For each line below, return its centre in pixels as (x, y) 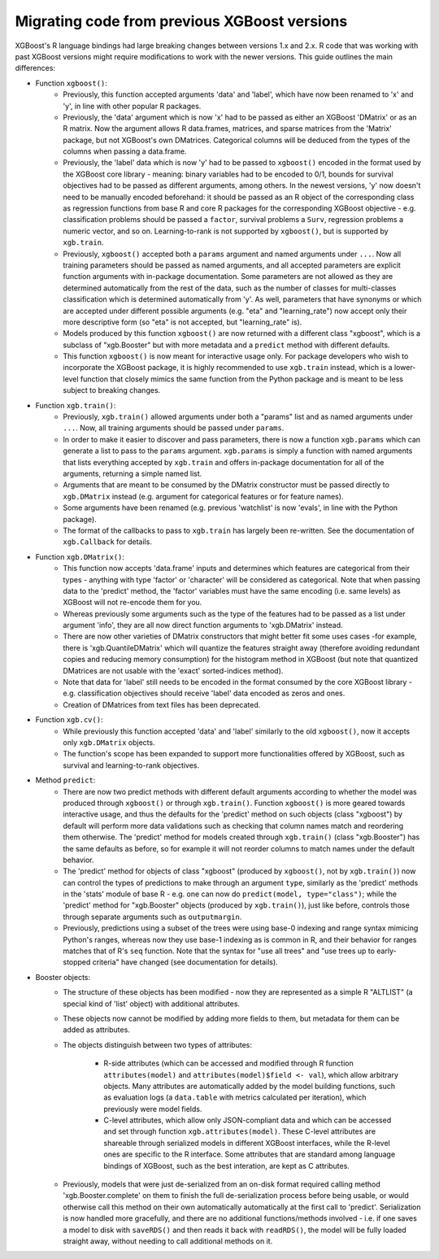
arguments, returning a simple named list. (133, 473)
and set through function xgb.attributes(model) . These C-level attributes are (240, 1131)
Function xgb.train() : (76, 405)
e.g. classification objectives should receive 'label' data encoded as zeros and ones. (204, 693)
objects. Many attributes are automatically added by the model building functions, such (250, 1086)
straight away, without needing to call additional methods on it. (168, 1241)
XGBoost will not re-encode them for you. (133, 603)
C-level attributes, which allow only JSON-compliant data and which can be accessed (248, 1120)
